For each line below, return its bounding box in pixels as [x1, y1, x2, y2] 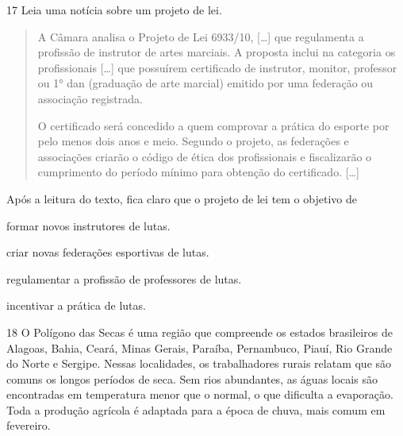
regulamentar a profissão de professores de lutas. [6, 270, 242, 287]
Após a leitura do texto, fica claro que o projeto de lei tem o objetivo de [6, 190, 357, 206]
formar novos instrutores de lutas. [6, 217, 171, 233]
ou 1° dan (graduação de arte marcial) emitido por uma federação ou [37, 75, 374, 91]
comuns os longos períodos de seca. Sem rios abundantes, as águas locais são [6, 370, 378, 387]
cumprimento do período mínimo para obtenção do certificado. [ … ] [37, 164, 359, 180]
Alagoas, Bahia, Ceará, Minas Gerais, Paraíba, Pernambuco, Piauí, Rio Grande [6, 339, 393, 356]
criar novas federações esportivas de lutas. [6, 244, 209, 260]
